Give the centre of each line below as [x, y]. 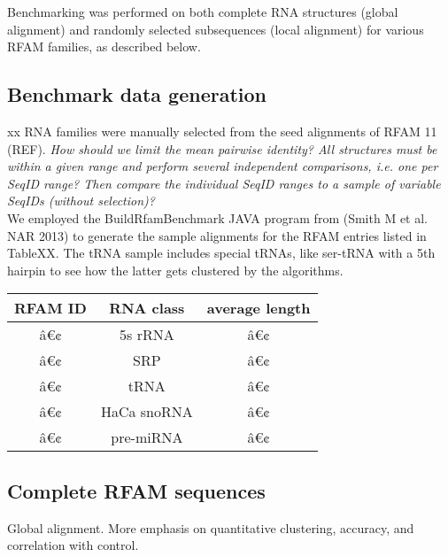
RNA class [147, 308]
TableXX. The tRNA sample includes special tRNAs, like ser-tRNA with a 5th [221, 253]
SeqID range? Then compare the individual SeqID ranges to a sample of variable [224, 183]
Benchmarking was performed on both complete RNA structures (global [203, 12]
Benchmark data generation [137, 94]
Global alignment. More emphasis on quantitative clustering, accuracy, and [211, 527]
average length [259, 308]
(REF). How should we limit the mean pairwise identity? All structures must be [222, 148]
